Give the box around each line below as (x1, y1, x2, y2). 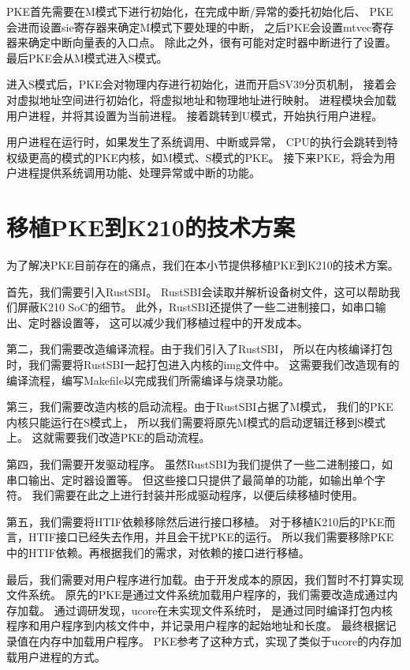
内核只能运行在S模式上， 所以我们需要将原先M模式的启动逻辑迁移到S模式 (6, 413, 386, 430)
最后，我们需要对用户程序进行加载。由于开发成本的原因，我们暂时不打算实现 (6, 570, 404, 587)
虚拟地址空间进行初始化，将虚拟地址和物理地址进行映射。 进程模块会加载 (17, 91, 397, 107)
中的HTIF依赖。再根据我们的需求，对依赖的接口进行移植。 (6, 544, 310, 560)
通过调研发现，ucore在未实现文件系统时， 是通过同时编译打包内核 (54, 601, 393, 618)
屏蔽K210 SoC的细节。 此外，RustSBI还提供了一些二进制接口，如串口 (17, 299, 375, 315)
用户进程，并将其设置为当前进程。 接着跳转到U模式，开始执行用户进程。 (6, 107, 383, 123)
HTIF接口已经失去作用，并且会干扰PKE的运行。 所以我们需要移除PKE (28, 529, 394, 545)
